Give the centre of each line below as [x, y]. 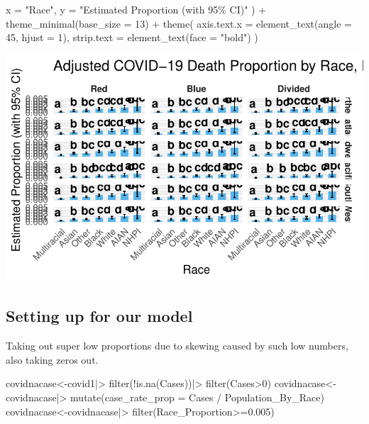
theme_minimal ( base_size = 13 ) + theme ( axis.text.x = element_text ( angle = [179, 23]
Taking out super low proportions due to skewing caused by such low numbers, [177, 346]
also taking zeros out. [52, 359]
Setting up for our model [99, 316]
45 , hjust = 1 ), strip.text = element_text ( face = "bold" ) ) [132, 37]
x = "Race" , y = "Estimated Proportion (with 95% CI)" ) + [136, 9]
